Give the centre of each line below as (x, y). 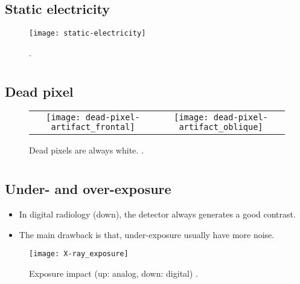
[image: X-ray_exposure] (79, 254)
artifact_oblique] (221, 127)
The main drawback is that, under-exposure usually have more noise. (147, 234)
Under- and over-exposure (88, 189)
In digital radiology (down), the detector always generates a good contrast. (157, 214)
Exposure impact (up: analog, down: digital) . (113, 273)
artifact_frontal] (93, 127)
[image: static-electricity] (88, 34)
